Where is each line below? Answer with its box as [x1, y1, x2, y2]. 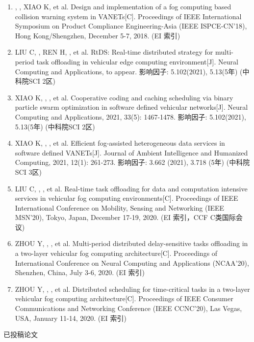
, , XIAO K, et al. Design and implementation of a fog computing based [15, 1, 231, 11]
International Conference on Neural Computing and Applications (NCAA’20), [15, 257, 249, 268]
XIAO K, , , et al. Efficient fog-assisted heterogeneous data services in [15, 138, 225, 148]
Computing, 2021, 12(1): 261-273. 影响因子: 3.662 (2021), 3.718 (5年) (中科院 [15, 157, 250, 167]
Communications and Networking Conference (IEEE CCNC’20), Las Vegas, [15, 303, 242, 313]
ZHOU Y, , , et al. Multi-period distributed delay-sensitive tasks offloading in [15, 238, 248, 249]
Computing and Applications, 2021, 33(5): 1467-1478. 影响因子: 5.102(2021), [15, 111, 246, 122]
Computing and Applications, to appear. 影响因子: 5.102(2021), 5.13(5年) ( [15, 66, 243, 76]
